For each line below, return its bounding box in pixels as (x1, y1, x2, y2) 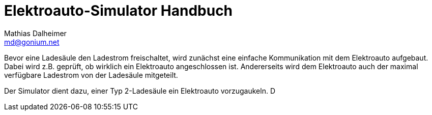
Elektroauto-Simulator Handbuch (4, 2, 233, 19)
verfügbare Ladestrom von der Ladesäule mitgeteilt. (4, 70, 178, 79)
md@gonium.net (4, 37, 60, 46)
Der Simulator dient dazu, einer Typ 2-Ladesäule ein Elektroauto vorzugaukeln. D (4, 86, 275, 95)
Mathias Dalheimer (4, 28, 67, 38)
